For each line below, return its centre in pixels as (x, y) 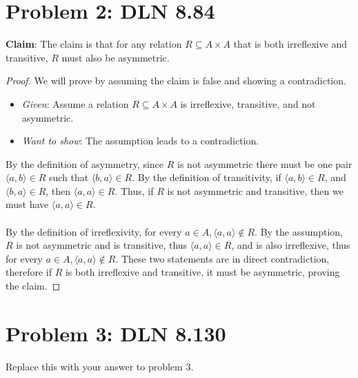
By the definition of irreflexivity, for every (94, 231)
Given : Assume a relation (75, 103)
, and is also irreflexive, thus (291, 245)
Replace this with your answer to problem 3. (100, 366)
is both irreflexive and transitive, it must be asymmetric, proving (202, 272)
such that (69, 177)
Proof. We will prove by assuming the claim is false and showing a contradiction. (176, 81)
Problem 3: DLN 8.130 (116, 333)
